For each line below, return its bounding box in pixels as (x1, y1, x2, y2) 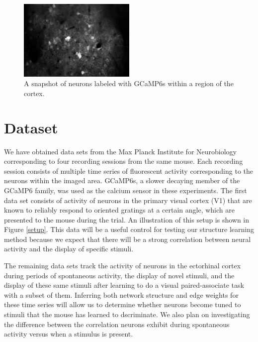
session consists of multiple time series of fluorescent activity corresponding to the (4, 165, 253, 176)
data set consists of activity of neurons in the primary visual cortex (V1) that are (4, 195, 252, 205)
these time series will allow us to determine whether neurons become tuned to (4, 299, 241, 310)
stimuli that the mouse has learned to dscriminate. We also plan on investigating (4, 309, 250, 320)
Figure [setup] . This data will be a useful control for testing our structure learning (4, 224, 254, 234)
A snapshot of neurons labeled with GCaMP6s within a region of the (24, 78, 234, 89)
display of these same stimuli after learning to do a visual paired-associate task (4, 280, 244, 290)
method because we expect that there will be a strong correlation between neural (4, 233, 251, 244)
